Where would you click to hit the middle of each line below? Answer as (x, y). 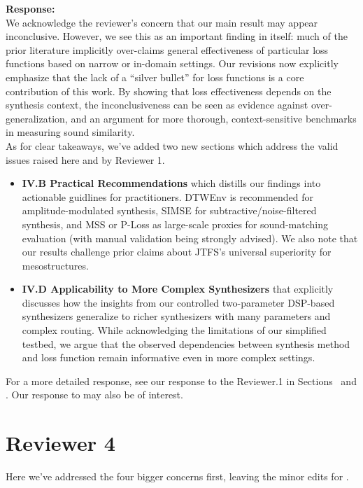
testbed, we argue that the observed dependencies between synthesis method (186, 343)
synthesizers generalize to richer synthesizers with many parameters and (176, 316)
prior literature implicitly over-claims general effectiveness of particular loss (167, 49)
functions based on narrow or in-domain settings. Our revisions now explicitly (172, 63)
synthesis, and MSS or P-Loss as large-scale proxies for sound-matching (175, 224)
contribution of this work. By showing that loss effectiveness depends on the (169, 91)
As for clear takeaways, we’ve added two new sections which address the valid (172, 145)
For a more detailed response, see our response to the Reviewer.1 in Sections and (181, 381)
